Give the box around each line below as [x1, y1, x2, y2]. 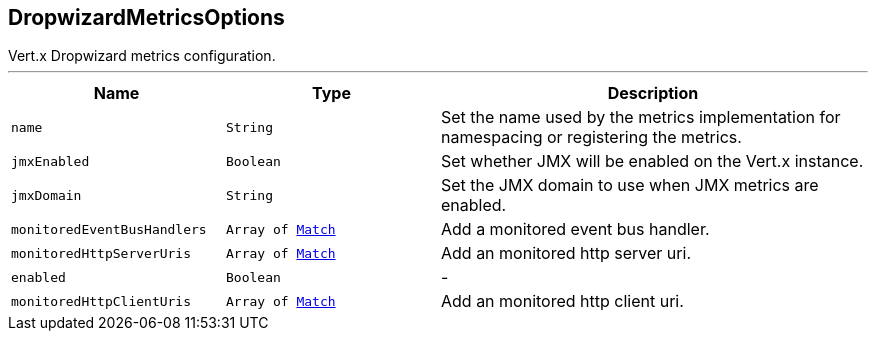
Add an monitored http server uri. [441, 243, 691, 264]
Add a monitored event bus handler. [441, 219, 710, 240]
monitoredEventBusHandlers [11, 221, 207, 237]
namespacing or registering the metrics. [441, 127, 742, 148]
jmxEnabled [11, 153, 90, 169]
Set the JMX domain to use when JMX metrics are [441, 175, 819, 196]
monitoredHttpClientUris [11, 293, 192, 309]
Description [607, 83, 699, 104]
